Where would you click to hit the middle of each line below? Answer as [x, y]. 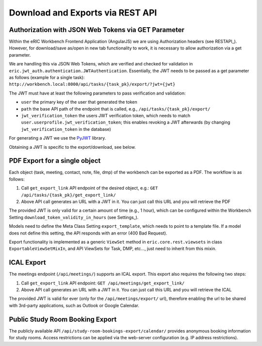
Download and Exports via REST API [83, 13]
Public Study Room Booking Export [63, 319]
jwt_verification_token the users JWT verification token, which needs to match [106, 115]
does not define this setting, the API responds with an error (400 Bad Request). [88, 233]
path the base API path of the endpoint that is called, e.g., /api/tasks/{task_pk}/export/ [116, 109]
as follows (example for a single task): [47, 78]
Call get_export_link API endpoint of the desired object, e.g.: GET [90, 188]
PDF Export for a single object [55, 161]
